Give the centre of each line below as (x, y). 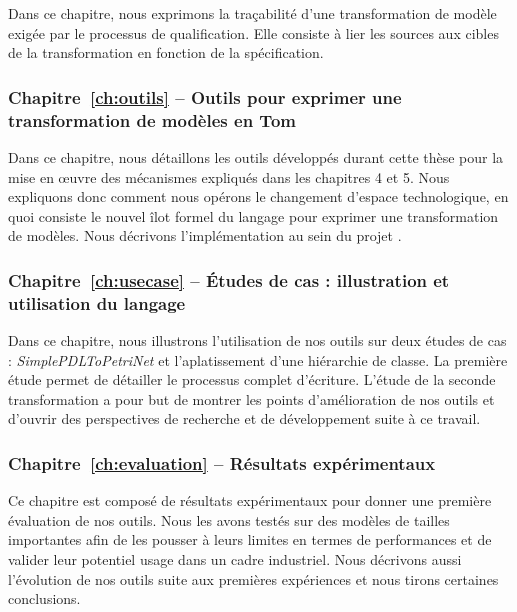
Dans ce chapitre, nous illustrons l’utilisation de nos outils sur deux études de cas (257, 340)
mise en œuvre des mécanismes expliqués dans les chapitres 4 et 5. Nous (229, 176)
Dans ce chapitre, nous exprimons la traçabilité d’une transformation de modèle (252, 13)
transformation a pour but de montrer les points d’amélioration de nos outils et (251, 398)
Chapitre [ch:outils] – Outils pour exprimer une (205, 96)
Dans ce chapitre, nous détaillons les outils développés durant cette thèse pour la (256, 156)
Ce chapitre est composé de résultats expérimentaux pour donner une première (250, 500)
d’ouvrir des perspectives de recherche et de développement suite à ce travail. (244, 418)
